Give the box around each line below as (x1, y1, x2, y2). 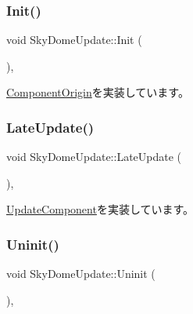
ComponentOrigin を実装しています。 (6, 84, 189, 100)
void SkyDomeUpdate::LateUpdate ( (6, 148, 182, 165)
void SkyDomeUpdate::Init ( (6, 31, 142, 48)
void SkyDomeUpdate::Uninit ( (6, 265, 155, 282)
